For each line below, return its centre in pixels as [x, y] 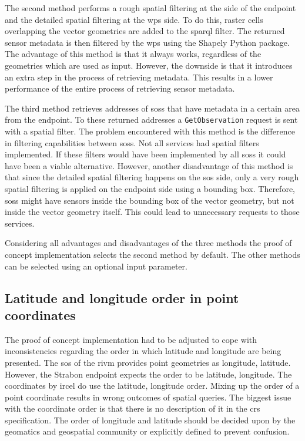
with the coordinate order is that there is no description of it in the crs [133, 408]
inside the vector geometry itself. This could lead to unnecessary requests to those [152, 212]
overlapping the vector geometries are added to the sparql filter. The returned [145, 31]
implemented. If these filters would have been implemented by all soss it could [145, 154]
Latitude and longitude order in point [122, 297]
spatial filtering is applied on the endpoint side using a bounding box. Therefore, [150, 188]
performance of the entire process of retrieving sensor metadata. [120, 88]
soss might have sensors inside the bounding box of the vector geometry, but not [150, 200]
